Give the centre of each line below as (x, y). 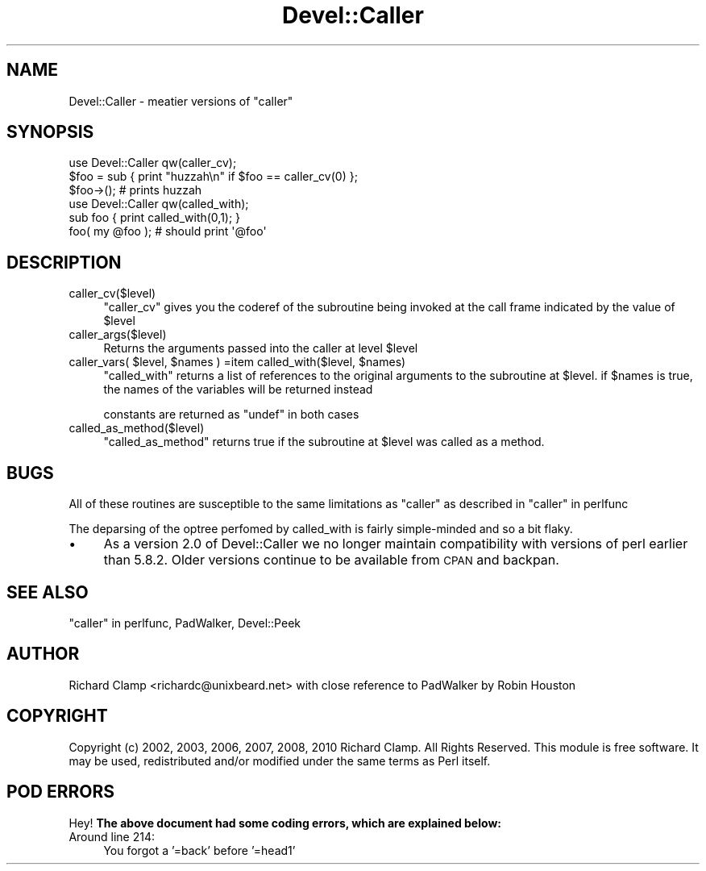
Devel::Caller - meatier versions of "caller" (181, 101)
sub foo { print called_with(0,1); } (155, 218)
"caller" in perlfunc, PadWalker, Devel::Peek (185, 623)
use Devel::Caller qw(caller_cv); (153, 163)
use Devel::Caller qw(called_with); (159, 204)
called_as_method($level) (137, 428)
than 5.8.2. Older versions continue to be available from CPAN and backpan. (331, 560)
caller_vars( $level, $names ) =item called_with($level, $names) (237, 362)
